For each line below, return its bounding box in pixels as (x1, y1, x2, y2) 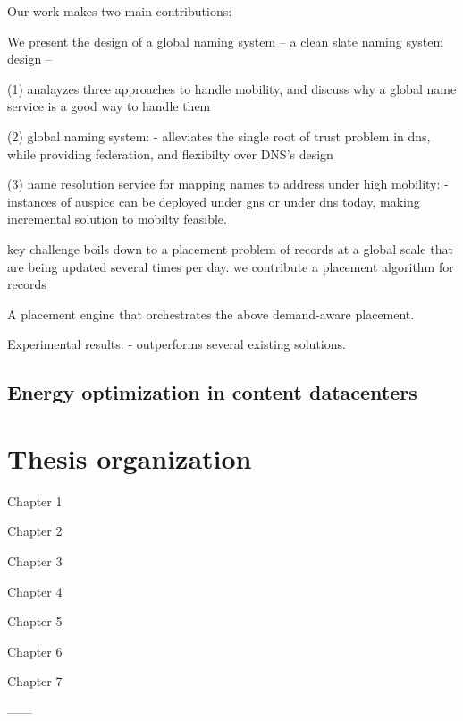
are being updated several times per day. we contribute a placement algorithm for (7, 257, 454, 276)
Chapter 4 (7, 581, 63, 600)
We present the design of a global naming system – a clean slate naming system (7, 31, 444, 50)
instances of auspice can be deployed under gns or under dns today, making (7, 191, 420, 210)
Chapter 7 (7, 672, 63, 691)
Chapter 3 (7, 552, 63, 570)
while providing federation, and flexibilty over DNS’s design (7, 144, 333, 163)
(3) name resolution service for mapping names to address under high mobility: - (7, 174, 449, 193)
